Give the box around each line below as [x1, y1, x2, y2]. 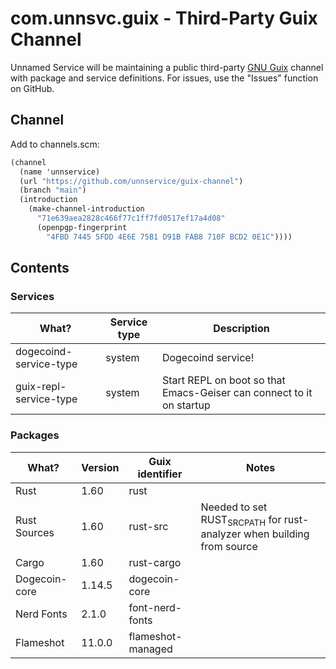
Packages [10, 428, 60, 442]
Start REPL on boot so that [161, 373, 286, 387]
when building [243, 527, 310, 541]
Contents [10, 260, 70, 277]
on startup [161, 398, 211, 412]
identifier [137, 467, 183, 481]
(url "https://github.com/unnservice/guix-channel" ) [19, 176, 244, 186]
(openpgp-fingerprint [36, 222, 128, 232]
